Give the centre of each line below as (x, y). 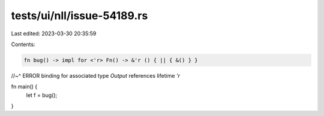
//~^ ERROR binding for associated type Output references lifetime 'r (95, 75)
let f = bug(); (42, 95)
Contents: (23, 44)
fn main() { (24, 87)
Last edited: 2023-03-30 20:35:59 (54, 33)
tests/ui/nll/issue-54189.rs (79, 16)
